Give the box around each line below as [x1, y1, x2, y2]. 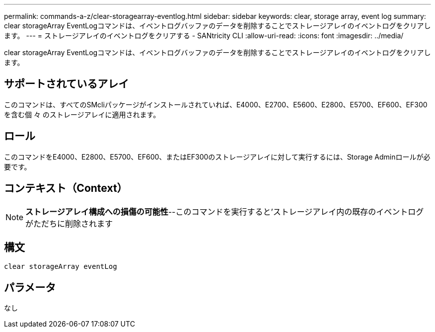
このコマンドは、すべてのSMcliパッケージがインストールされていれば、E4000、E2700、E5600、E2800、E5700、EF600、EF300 [4, 100, 428, 109]
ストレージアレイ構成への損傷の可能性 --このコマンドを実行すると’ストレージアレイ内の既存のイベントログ [25, 206, 424, 217]
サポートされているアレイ [4, 78, 129, 90]
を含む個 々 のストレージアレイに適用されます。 [4, 110, 160, 119]
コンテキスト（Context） [4, 182, 128, 195]
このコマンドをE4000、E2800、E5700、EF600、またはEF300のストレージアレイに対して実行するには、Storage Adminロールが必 [4, 152, 431, 161]
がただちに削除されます [25, 218, 113, 229]
